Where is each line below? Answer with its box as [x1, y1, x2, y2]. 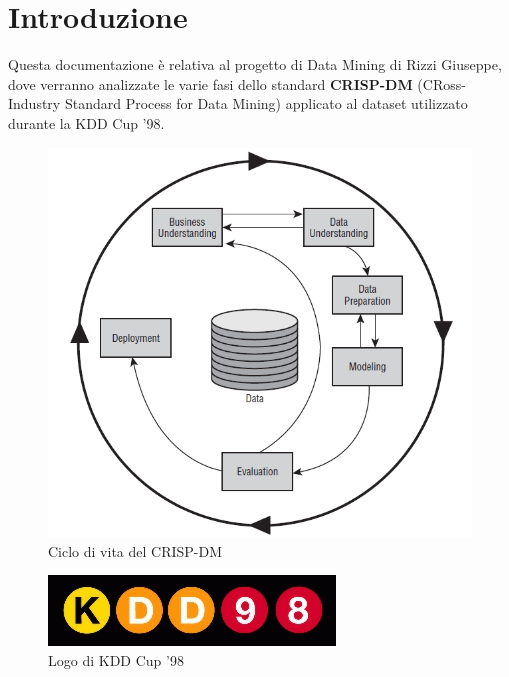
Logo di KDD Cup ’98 [48, 649, 184, 670]
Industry [8, 93, 61, 114]
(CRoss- [417, 73, 466, 94]
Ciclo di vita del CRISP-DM [48, 540, 223, 561]
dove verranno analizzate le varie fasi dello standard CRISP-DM [8, 73, 413, 94]
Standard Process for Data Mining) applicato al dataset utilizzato [64, 93, 468, 114]
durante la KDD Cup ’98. [8, 112, 165, 133]
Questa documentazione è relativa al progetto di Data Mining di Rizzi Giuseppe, [8, 54, 502, 75]
